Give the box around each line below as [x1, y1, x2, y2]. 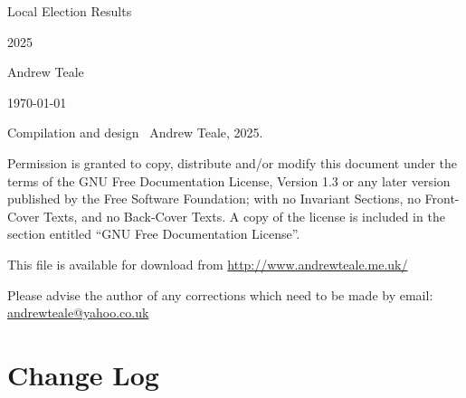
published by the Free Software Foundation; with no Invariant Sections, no [7, 189, 421, 208]
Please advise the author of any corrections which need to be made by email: [7, 285, 433, 304]
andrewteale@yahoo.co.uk [7, 303, 149, 322]
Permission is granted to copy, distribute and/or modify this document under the [7, 153, 458, 172]
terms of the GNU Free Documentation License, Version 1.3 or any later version [7, 171, 451, 190]
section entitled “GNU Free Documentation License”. [7, 224, 300, 243]
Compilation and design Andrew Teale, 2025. [7, 123, 263, 142]
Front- [424, 189, 460, 208]
